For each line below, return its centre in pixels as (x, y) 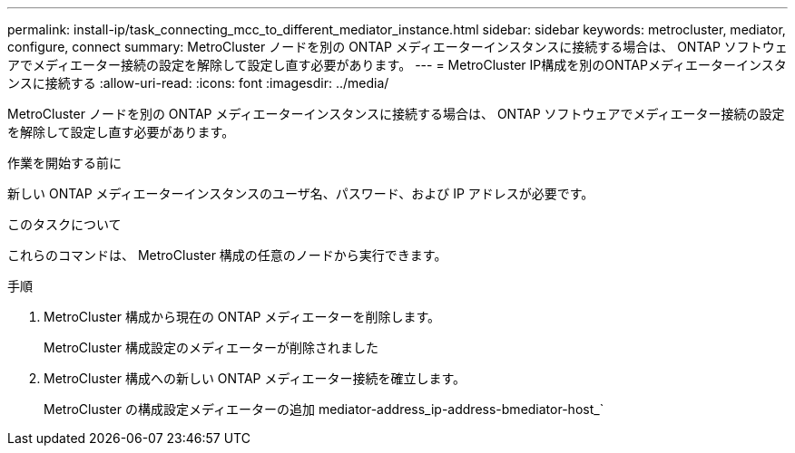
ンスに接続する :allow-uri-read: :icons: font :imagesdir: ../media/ (198, 83)
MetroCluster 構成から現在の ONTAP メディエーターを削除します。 (242, 317)
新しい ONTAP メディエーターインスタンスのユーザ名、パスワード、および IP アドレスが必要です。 (301, 193)
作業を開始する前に (64, 163)
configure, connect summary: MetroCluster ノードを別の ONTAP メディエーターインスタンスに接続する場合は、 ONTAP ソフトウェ (397, 47)
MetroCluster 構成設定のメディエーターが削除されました (211, 347)
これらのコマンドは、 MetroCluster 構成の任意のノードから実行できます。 (227, 255)
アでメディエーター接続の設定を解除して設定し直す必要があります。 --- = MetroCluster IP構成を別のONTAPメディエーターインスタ (397, 65)
